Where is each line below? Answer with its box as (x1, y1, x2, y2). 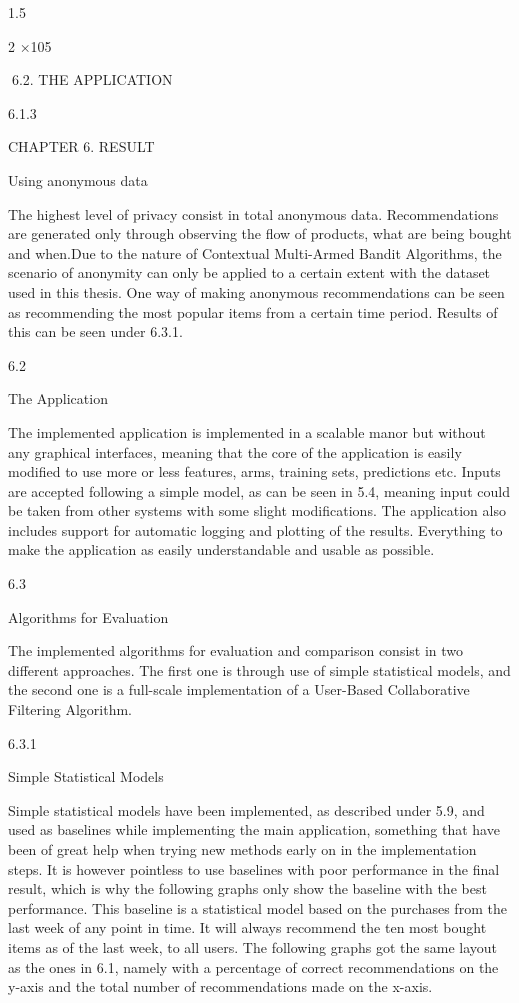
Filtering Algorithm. (8, 699, 132, 720)
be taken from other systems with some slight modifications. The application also (8, 500, 506, 521)
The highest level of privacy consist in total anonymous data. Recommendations (8, 203, 499, 224)
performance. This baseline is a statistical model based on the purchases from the (8, 897, 507, 918)
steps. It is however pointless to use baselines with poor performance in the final (8, 858, 500, 879)
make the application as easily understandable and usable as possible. (8, 539, 435, 560)
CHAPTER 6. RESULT (8, 136, 155, 157)
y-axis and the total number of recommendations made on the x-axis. (8, 976, 433, 997)
